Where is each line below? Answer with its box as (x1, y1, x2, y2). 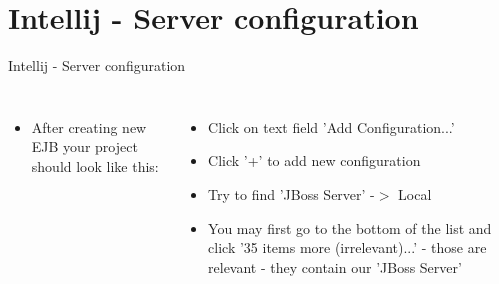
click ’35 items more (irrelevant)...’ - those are (208, 237, 487, 258)
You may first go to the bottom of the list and (208, 217, 492, 238)
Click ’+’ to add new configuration (208, 150, 421, 171)
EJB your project (31, 136, 138, 157)
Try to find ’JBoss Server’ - (208, 183, 375, 204)
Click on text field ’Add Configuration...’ (208, 116, 455, 137)
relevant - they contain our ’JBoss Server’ (208, 256, 462, 277)
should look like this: (31, 155, 159, 176)
